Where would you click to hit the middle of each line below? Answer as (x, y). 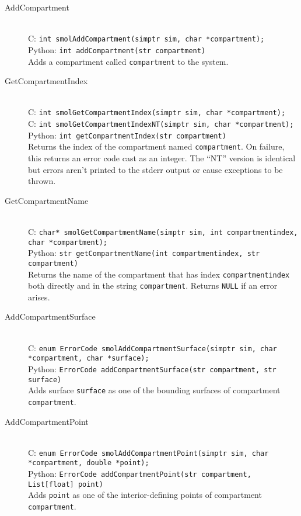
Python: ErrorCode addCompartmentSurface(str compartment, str (152, 368)
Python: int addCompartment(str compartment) (117, 49)
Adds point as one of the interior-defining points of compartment (145, 495)
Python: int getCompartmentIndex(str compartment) (127, 135)
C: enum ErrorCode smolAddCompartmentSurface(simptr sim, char (153, 347)
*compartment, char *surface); (89, 359)
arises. (39, 297)
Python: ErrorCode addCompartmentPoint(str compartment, (140, 474)
